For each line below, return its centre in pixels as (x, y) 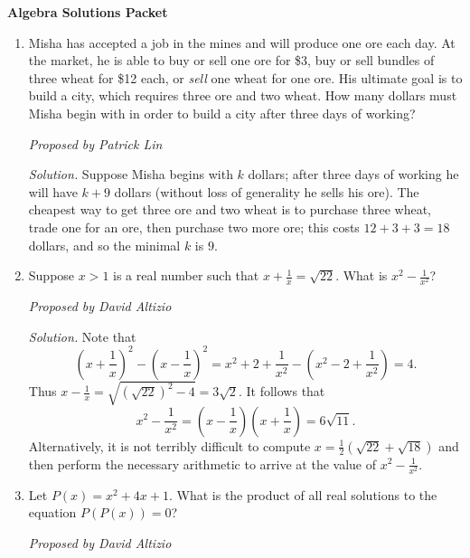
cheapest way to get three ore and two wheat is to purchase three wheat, (230, 209)
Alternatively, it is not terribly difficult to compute (169, 445)
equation (52, 512)
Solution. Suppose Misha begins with (131, 174)
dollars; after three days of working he (353, 174)
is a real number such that (186, 275)
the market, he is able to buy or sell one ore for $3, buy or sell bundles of (231, 60)
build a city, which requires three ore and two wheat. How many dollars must (243, 95)
